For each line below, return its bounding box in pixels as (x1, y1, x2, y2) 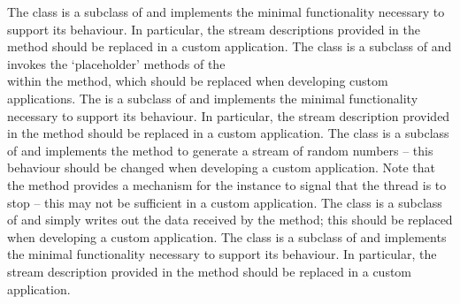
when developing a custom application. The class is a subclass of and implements (7, 227, 447, 246)
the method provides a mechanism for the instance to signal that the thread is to (7, 175, 447, 194)
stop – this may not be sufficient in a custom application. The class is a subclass (7, 193, 442, 211)
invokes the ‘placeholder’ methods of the (7, 54, 226, 72)
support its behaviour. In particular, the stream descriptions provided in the (7, 19, 420, 38)
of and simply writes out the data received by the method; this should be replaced (7, 210, 453, 229)
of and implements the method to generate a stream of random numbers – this (7, 141, 433, 159)
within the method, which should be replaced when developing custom (7, 72, 388, 90)
